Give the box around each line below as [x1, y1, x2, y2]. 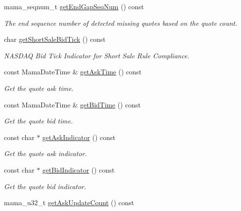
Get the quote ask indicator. [4, 148, 87, 158]
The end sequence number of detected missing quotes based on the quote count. [4, 18, 238, 28]
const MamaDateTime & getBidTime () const [4, 99, 141, 109]
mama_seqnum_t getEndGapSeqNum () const [4, 1, 144, 11]
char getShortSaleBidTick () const [4, 34, 106, 44]
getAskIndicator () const [42, 132, 115, 142]
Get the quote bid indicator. [4, 181, 86, 191]
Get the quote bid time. [4, 116, 73, 126]
